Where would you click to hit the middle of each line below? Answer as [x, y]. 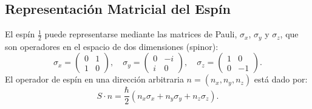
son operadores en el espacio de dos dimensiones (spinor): [112, 46]
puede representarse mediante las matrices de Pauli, [141, 34]
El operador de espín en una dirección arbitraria [94, 79]
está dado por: [281, 79]
